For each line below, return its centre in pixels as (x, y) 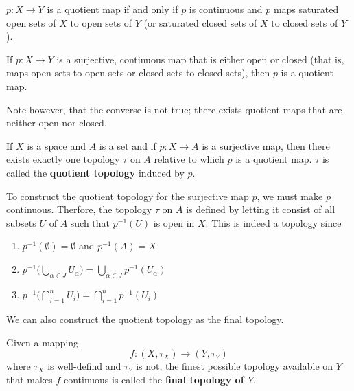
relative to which (189, 159)
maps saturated (306, 9)
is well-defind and (84, 366)
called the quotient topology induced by (95, 172)
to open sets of (101, 22)
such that (90, 222)
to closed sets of (305, 22)
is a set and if (128, 145)
